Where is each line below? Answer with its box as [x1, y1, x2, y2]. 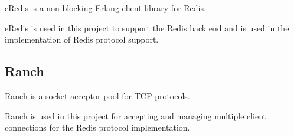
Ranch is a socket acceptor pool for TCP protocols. [5, 89, 190, 102]
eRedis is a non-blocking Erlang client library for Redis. [5, 2, 206, 14]
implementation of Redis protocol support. [5, 33, 159, 45]
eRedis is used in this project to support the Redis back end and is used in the [5, 21, 289, 34]
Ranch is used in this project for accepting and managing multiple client [5, 109, 267, 122]
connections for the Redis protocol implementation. [5, 121, 190, 133]
